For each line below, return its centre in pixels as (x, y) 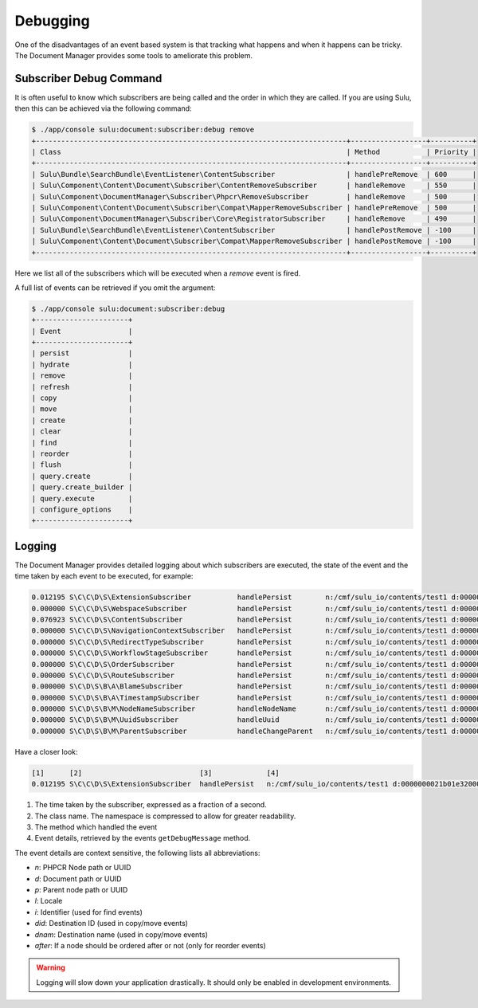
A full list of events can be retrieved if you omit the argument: (115, 288)
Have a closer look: (46, 751)
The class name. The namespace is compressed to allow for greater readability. (165, 816)
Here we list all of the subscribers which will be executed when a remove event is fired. (158, 273)
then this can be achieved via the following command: (103, 108)
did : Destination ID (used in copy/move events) (112, 924)
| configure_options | (82, 509)
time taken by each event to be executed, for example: (104, 576)
